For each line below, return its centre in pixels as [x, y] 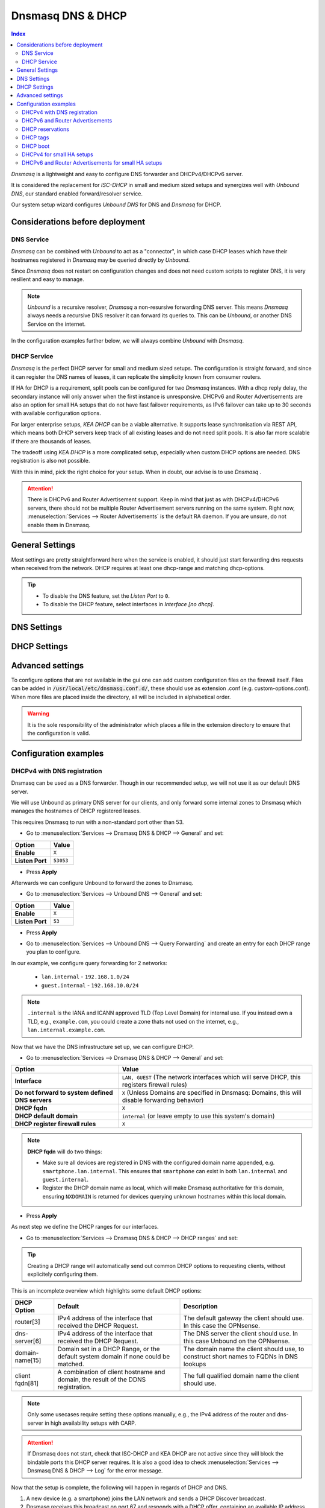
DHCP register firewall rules [55, 1124]
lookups [195, 1364]
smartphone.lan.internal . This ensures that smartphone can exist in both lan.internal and [165, 1171]
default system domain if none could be [114, 1356]
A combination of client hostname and [111, 1372]
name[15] [28, 1360]
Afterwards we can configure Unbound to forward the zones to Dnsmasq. [102, 882]
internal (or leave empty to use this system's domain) [198, 1116]
